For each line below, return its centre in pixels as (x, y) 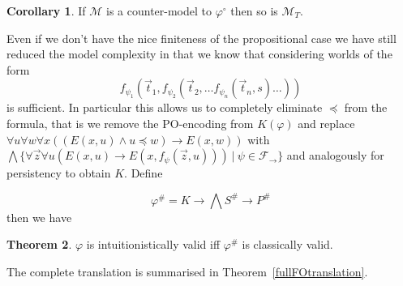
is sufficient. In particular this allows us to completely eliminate (165, 107)
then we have (39, 217)
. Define (144, 173)
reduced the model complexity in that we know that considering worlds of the (199, 54)
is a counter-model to (159, 11)
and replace (326, 123)
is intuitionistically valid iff (153, 244)
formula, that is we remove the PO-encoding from (130, 123)
